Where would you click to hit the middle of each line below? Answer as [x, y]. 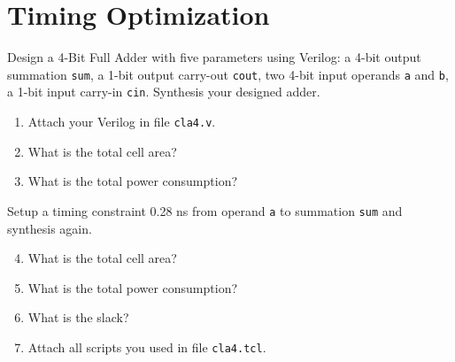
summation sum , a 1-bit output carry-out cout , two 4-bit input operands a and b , [228, 74]
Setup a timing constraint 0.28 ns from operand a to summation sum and [205, 210]
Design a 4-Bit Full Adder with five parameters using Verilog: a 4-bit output [214, 57]
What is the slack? [78, 317]
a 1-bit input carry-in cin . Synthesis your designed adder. [164, 92]
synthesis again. [50, 228]
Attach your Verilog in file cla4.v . [122, 122]
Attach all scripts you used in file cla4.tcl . [147, 347]
